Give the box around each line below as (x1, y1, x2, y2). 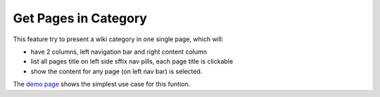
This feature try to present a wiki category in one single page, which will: (13, 35, 224, 43)
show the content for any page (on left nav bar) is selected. (30, 67, 203, 75)
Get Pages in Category (13, 10, 148, 26)
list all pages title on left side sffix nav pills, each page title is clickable (30, 57, 234, 66)
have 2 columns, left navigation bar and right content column (30, 47, 208, 56)
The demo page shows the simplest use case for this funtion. (13, 80, 191, 89)
